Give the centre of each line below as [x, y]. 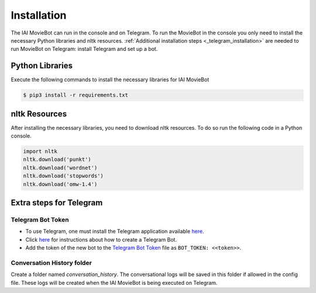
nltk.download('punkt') [57, 160]
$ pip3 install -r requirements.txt [76, 95]
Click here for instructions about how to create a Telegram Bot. [101, 239]
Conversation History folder [51, 263]
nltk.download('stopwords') [63, 176]
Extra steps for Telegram [57, 203]
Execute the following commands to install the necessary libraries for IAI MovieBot [110, 80]
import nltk [40, 151]
